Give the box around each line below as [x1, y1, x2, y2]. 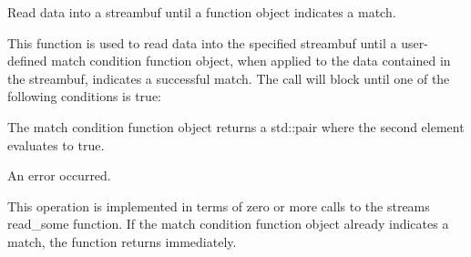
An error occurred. [7, 166, 111, 185]
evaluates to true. [7, 135, 105, 154]
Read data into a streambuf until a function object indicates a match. [7, 3, 396, 21]
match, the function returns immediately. [7, 231, 237, 251]
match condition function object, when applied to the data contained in [51, 51, 451, 70]
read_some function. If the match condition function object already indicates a [7, 214, 449, 233]
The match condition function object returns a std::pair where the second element [7, 117, 465, 136]
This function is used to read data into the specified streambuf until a [7, 33, 397, 52]
